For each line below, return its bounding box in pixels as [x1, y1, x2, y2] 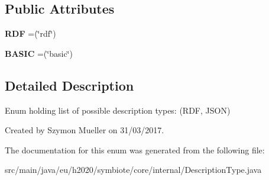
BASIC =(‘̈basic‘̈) [5, 47, 73, 59]
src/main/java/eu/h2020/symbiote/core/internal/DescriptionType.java [5, 163, 262, 176]
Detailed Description [5, 76, 134, 94]
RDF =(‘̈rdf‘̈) [5, 27, 56, 40]
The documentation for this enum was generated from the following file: [5, 143, 265, 156]
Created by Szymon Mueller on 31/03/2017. [5, 124, 164, 136]
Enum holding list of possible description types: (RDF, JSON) [5, 104, 231, 116]
